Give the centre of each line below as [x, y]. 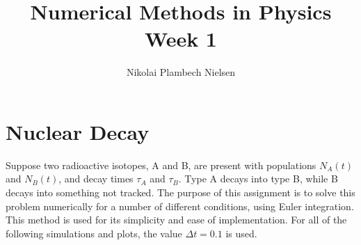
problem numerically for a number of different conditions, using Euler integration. [180, 206]
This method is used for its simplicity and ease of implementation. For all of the [176, 220]
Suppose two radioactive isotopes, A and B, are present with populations [161, 165]
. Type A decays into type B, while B [258, 179]
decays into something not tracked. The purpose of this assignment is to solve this [180, 192]
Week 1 [181, 39]
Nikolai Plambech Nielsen [181, 72]
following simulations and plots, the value [94, 233]
